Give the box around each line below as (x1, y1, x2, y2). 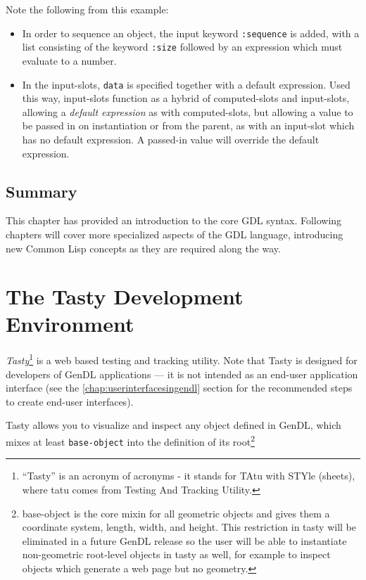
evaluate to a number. (22, 53, 117, 67)
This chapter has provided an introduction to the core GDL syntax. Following (6, 213, 342, 228)
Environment (6, 309, 134, 338)
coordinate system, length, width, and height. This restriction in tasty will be (22, 520, 356, 534)
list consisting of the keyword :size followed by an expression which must (22, 39, 343, 54)
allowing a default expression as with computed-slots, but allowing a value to (22, 104, 353, 119)
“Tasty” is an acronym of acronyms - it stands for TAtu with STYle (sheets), (22, 468, 355, 483)
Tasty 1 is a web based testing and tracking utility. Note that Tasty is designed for (6, 351, 358, 368)
